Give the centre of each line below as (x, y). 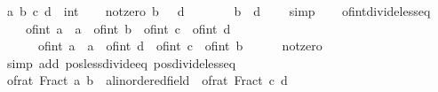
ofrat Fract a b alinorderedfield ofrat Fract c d (147, 80)
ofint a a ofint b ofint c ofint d (128, 28)
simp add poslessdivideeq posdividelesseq (121, 62)
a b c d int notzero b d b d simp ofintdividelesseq (219, 11)
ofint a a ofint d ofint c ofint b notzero (180, 46)
